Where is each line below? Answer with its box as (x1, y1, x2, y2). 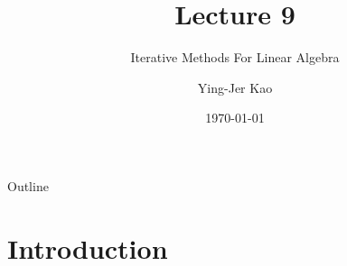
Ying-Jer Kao (197, 78, 273, 96)
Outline (7, 176, 49, 195)
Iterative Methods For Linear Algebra (130, 48, 340, 67)
